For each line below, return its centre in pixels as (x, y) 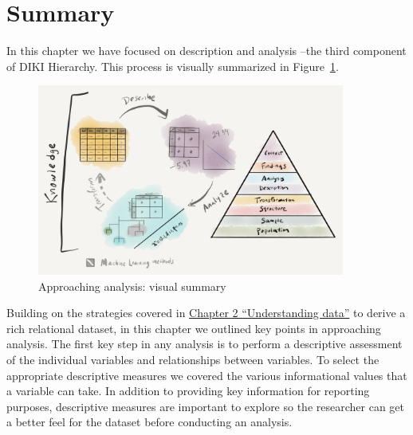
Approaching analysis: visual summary (132, 286)
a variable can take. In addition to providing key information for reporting (188, 391)
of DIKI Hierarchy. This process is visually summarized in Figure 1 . (173, 66)
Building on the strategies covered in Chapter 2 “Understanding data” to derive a (206, 313)
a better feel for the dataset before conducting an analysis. (149, 422)
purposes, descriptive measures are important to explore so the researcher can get (205, 406)
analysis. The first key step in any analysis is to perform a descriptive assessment (205, 344)
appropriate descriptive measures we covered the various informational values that (207, 375)
